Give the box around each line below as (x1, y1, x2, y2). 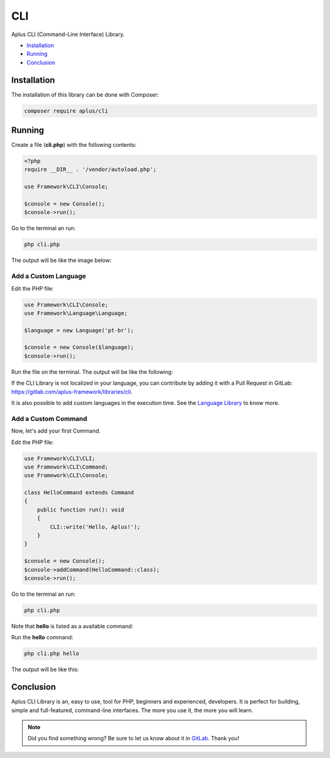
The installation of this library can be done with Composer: (11, 91, 159, 98)
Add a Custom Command (11, 414, 87, 423)
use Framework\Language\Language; (24, 310, 128, 316)
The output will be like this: (11, 666, 79, 673)
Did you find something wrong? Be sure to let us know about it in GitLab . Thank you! (28, 735, 240, 742)
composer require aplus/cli (24, 107, 108, 114)
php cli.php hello (24, 650, 79, 657)
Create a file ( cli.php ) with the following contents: (11, 141, 137, 149)
